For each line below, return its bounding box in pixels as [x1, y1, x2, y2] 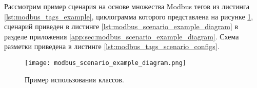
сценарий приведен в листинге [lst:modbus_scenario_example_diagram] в [4, 21, 239, 32]
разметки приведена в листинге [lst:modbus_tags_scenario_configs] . [4, 41, 220, 52]
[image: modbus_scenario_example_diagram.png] [25, 59, 186, 67]
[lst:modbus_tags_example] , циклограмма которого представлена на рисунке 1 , [4, 11, 253, 21]
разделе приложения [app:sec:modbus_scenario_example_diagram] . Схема [4, 31, 239, 41]
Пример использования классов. [25, 74, 124, 84]
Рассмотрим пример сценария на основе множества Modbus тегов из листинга [4, 1, 250, 11]
